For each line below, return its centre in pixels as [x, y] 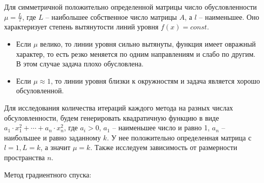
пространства [25, 157]
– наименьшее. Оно [229, 16]
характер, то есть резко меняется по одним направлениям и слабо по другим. [136, 53]
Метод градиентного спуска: [48, 174]
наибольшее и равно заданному [53, 137]
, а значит [55, 147]
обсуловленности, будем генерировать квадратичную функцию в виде [112, 117]
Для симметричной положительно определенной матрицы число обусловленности [130, 7]
